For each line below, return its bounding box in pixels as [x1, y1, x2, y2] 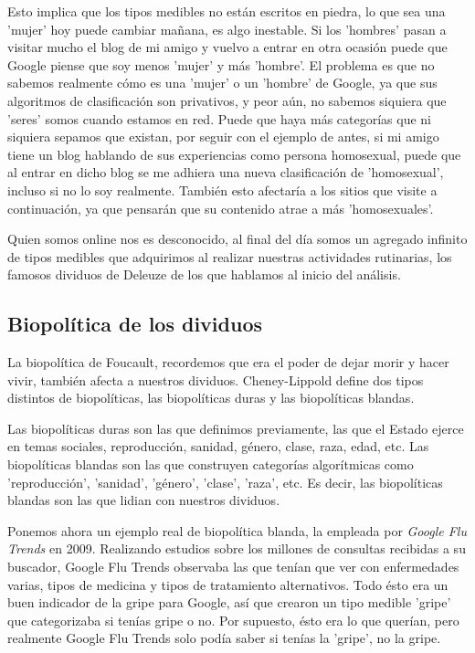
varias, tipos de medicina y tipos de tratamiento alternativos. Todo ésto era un [7, 574, 449, 594]
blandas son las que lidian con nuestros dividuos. [7, 490, 280, 510]
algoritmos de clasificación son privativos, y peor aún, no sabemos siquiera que [7, 90, 447, 110]
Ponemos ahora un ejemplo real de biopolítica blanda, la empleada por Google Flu [7, 521, 467, 540]
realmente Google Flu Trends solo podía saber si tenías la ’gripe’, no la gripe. [7, 628, 441, 648]
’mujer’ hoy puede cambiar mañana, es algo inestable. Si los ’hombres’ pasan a [7, 19, 447, 38]
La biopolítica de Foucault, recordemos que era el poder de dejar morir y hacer [7, 353, 449, 372]
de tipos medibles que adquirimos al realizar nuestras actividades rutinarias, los [7, 247, 452, 266]
